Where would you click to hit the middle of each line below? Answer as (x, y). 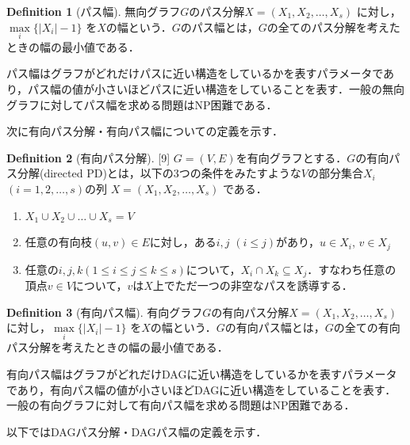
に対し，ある (183, 242)
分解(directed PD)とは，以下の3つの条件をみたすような (159, 173)
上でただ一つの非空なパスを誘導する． (253, 285)
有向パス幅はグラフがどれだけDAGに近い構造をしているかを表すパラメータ (202, 374)
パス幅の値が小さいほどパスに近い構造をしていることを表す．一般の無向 (216, 89)
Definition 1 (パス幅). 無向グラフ (94, 11)
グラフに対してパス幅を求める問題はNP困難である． (142, 104)
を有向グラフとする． (291, 157)
